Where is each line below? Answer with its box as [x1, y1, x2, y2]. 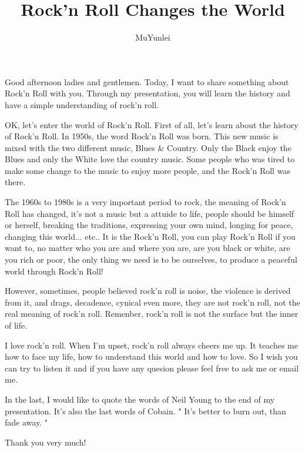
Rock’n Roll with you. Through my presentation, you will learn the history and [5, 87, 290, 99]
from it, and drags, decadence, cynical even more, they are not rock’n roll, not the [5, 296, 300, 308]
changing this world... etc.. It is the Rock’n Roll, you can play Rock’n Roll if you [5, 230, 296, 242]
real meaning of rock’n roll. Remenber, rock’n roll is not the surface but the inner [5, 307, 299, 320]
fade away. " [5, 416, 48, 428]
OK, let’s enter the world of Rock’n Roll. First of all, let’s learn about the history [5, 118, 299, 130]
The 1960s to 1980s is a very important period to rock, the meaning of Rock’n [5, 196, 286, 208]
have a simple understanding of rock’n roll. [5, 98, 159, 111]
